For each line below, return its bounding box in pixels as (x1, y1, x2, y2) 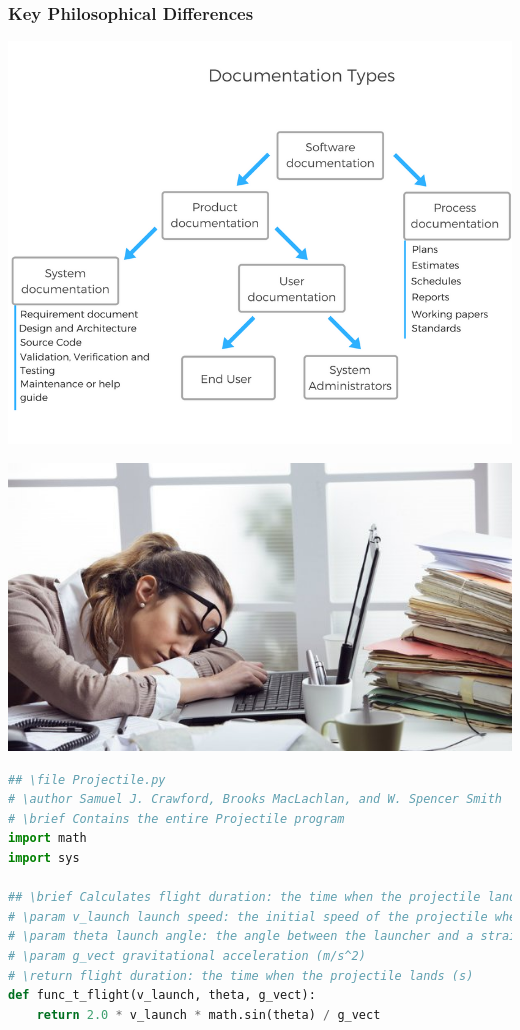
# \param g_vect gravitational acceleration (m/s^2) (8, 949, 366, 964)
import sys (8, 851, 80, 866)
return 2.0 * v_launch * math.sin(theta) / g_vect (36, 1007, 381, 1022)
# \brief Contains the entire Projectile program (8, 811, 345, 826)
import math (8, 831, 87, 846)
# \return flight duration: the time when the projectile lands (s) (8, 968, 474, 983)
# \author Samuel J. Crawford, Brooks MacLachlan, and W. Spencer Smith (8, 792, 502, 807)
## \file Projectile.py (8, 772, 166, 787)
